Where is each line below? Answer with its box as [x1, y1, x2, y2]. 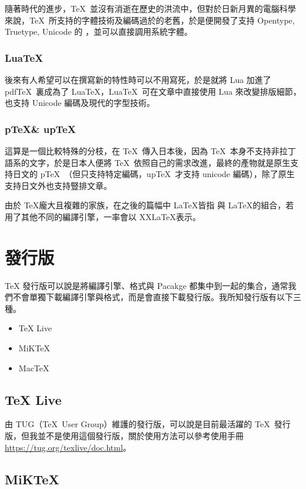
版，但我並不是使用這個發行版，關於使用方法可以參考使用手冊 [5, 430, 244, 442]
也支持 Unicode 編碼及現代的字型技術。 [5, 97, 155, 109]
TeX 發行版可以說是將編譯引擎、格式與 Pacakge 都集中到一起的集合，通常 [5, 279, 288, 291]
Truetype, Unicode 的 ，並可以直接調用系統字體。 [5, 25, 192, 38]
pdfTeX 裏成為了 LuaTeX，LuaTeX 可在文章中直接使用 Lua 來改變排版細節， [5, 85, 301, 97]
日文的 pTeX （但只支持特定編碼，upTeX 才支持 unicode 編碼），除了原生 [12, 168, 295, 180]
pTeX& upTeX [5, 121, 76, 136]
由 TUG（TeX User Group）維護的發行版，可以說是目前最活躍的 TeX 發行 [5, 418, 291, 430]
